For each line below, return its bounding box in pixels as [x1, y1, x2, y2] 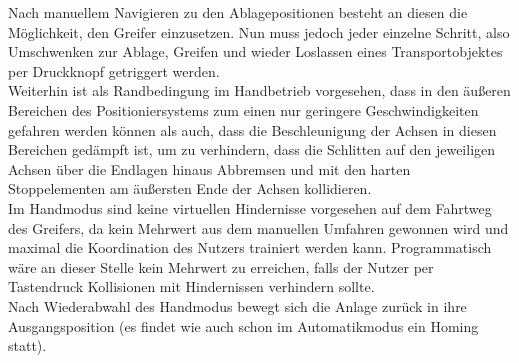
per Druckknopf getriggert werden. [8, 60, 220, 81]
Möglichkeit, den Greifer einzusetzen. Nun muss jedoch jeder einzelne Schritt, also [8, 21, 510, 42]
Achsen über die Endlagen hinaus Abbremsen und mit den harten [8, 158, 411, 179]
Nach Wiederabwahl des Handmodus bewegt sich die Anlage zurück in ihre [8, 295, 467, 316]
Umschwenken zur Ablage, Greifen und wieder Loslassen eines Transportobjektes [8, 41, 503, 62]
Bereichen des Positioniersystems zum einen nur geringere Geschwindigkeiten [8, 99, 479, 120]
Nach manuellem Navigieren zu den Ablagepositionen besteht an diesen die [8, 2, 468, 22]
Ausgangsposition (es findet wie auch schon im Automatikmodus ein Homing [8, 315, 479, 336]
